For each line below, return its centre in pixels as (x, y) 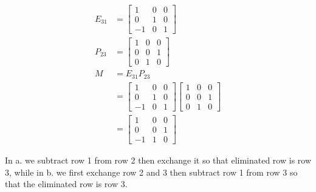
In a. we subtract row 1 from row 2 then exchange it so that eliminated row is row (158, 160)
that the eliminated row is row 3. (66, 184)
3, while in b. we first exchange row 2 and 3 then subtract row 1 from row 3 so (151, 172)
